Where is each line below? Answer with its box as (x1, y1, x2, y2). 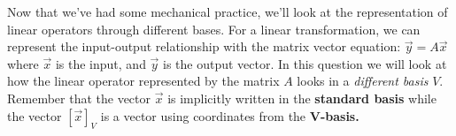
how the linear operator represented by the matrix (7, 72, 280, 90)
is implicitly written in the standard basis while (167, 88, 437, 107)
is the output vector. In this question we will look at (163, 54, 447, 72)
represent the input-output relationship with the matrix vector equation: (7, 37, 401, 56)
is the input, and (55, 54, 146, 72)
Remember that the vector (7, 88, 151, 107)
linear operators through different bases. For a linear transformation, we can (7, 19, 421, 38)
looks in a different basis (297, 72, 429, 90)
